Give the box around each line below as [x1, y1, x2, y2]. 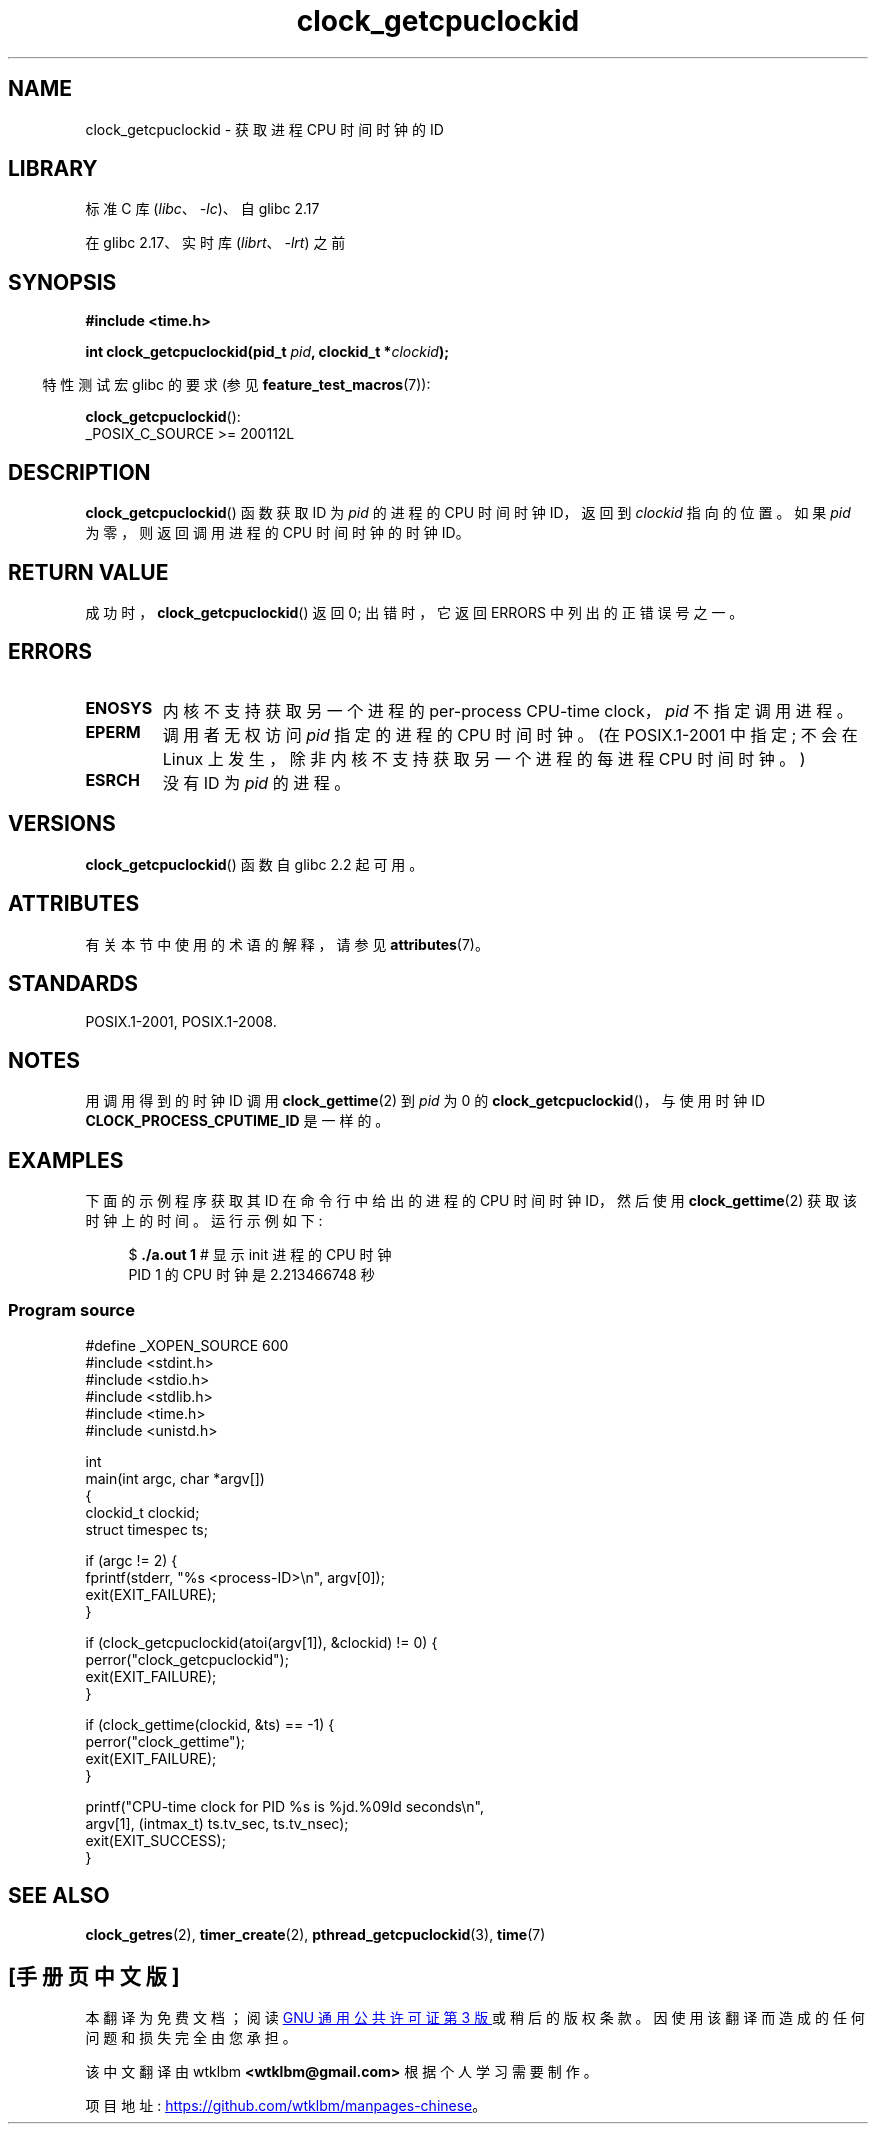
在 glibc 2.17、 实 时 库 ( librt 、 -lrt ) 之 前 [85, 234, 346, 252]
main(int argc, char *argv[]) [85, 1469, 265, 1487]
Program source [8, 1300, 135, 1321]
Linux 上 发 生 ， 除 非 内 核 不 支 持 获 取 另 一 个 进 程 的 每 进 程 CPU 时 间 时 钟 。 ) [162, 748, 806, 769]
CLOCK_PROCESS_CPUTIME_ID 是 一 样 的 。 [85, 1112, 390, 1130]
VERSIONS [8, 811, 116, 837]
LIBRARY [8, 156, 98, 182]
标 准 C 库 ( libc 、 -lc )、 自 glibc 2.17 [85, 200, 320, 218]
